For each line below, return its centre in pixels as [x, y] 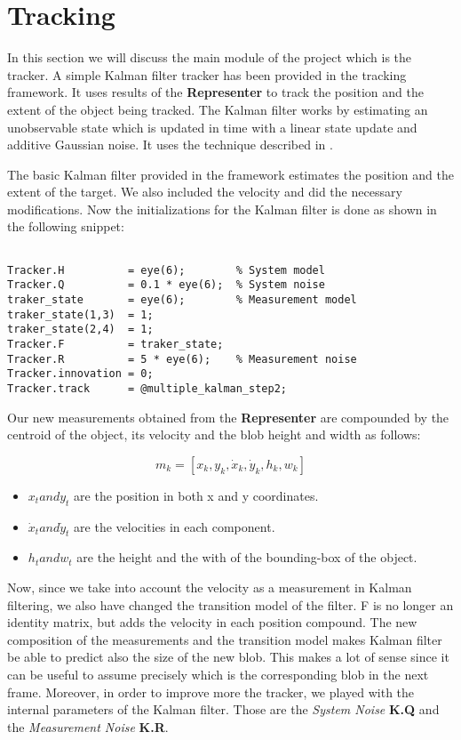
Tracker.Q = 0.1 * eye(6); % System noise [166, 285]
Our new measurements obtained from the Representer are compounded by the [228, 417]
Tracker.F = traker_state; [115, 344]
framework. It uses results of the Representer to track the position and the [215, 92]
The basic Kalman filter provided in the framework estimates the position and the [230, 174]
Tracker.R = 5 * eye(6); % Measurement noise [182, 359]
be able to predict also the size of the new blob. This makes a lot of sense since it [228, 657]
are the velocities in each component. [175, 526]
